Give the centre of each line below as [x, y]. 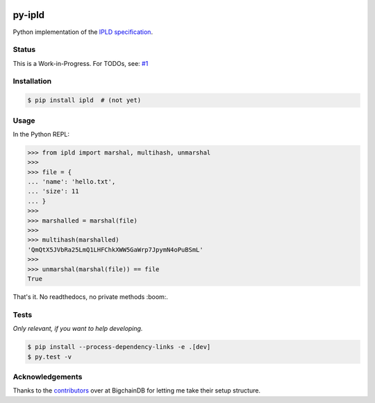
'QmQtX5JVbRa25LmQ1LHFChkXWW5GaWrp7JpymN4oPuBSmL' [116, 249]
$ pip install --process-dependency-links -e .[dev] [119, 347]
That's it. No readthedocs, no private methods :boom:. [90, 297]
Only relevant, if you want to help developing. [78, 329]
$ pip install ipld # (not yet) [84, 100]
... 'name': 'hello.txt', [72, 182]
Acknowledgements [48, 377]
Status [24, 50]
